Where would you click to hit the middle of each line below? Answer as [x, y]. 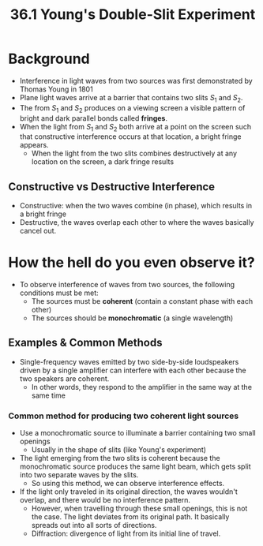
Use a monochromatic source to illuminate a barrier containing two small [137, 433]
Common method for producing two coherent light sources [124, 416]
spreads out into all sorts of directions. [94, 525]
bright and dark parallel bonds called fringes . [94, 118]
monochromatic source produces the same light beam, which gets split [135, 466]
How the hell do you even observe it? [131, 263]
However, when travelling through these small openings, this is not [139, 509]
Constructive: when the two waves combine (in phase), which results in [136, 206]
